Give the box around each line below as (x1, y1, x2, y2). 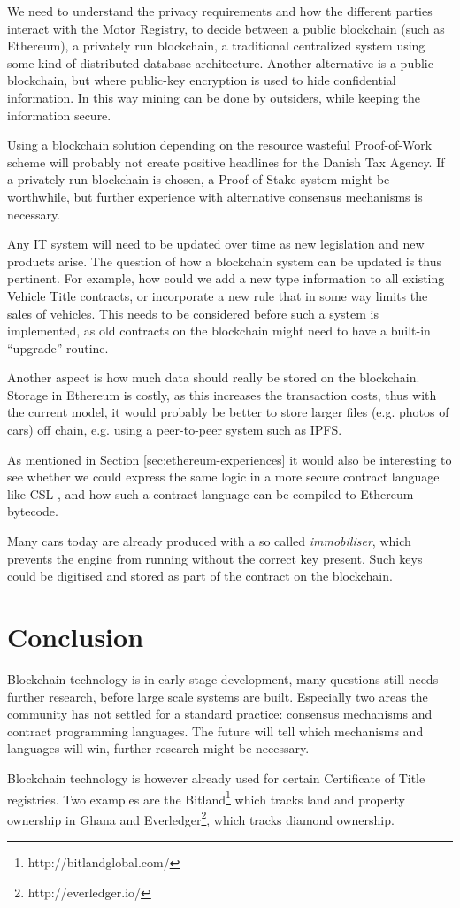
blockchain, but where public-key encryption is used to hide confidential (7, 71, 396, 89)
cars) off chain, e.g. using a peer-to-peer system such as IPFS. (7, 420, 342, 439)
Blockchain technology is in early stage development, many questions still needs (7, 669, 439, 688)
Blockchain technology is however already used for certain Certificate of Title (7, 768, 425, 787)
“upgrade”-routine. (7, 338, 109, 357)
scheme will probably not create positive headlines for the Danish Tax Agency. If (7, 152, 445, 171)
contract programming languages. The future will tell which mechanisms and (7, 721, 424, 740)
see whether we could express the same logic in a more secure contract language (7, 467, 440, 486)
